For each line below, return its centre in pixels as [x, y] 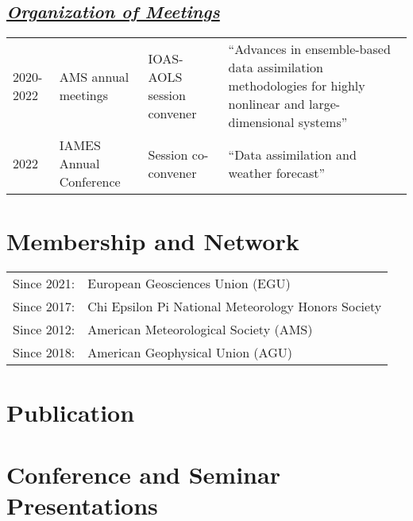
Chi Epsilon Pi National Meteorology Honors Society [235, 307]
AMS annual [94, 76]
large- [325, 104]
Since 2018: [44, 353]
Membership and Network [153, 241]
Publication [71, 412]
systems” [323, 122]
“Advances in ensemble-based [309, 49]
